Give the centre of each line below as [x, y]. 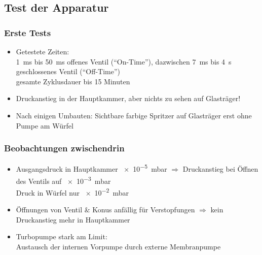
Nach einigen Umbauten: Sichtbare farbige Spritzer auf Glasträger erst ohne [134, 115]
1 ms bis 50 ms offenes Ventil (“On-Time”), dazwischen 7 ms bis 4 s [124, 61]
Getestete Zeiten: [43, 51]
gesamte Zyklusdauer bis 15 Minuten [73, 81]
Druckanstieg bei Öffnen [220, 169]
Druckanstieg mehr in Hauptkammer [73, 219]
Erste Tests [28, 32]
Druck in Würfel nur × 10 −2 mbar [72, 192]
